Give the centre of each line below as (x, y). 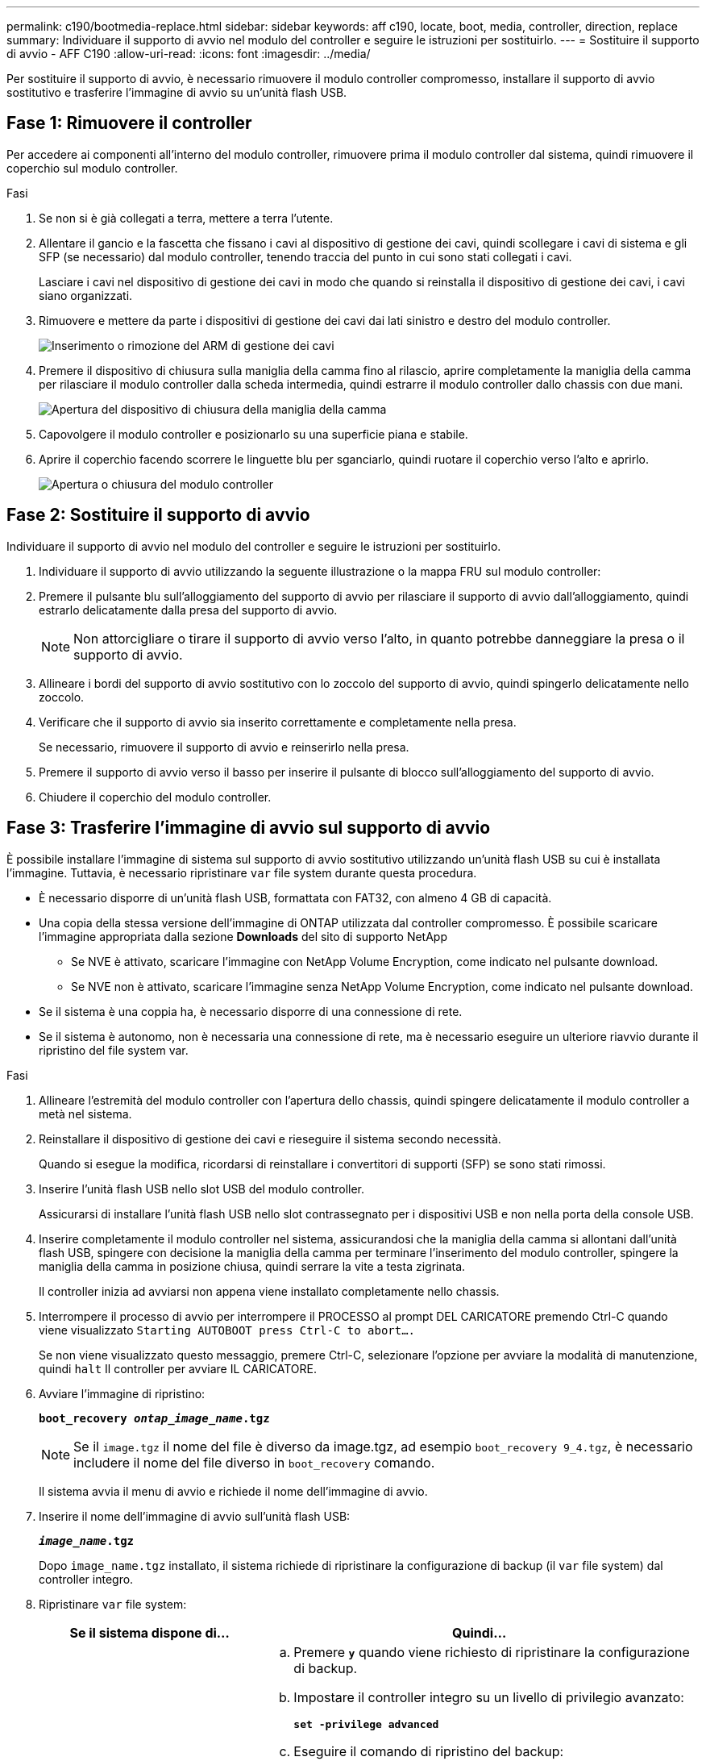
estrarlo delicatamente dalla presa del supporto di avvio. (188, 610)
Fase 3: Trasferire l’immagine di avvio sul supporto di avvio (249, 828)
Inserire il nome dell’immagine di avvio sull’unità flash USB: (195, 1516)
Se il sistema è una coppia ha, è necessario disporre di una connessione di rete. (251, 1011)
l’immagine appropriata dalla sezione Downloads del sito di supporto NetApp (243, 936)
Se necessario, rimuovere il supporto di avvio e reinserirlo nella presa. (224, 747)
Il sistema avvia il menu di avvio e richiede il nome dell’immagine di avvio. (233, 1491)
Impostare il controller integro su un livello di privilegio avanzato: (489, 1697)
